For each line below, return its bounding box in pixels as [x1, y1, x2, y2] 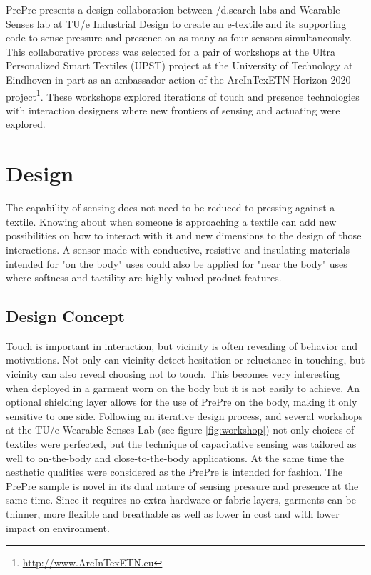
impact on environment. [6, 520, 110, 535]
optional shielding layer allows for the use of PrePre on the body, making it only [6, 394, 357, 409]
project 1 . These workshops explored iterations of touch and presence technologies [6, 86, 360, 104]
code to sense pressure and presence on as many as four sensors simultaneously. [6, 30, 352, 45]
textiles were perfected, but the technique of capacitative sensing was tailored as [6, 436, 357, 451]
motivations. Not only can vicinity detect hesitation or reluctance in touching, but [6, 352, 365, 367]
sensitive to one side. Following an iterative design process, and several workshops [6, 408, 363, 423]
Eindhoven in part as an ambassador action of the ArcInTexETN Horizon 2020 [6, 71, 351, 86]
